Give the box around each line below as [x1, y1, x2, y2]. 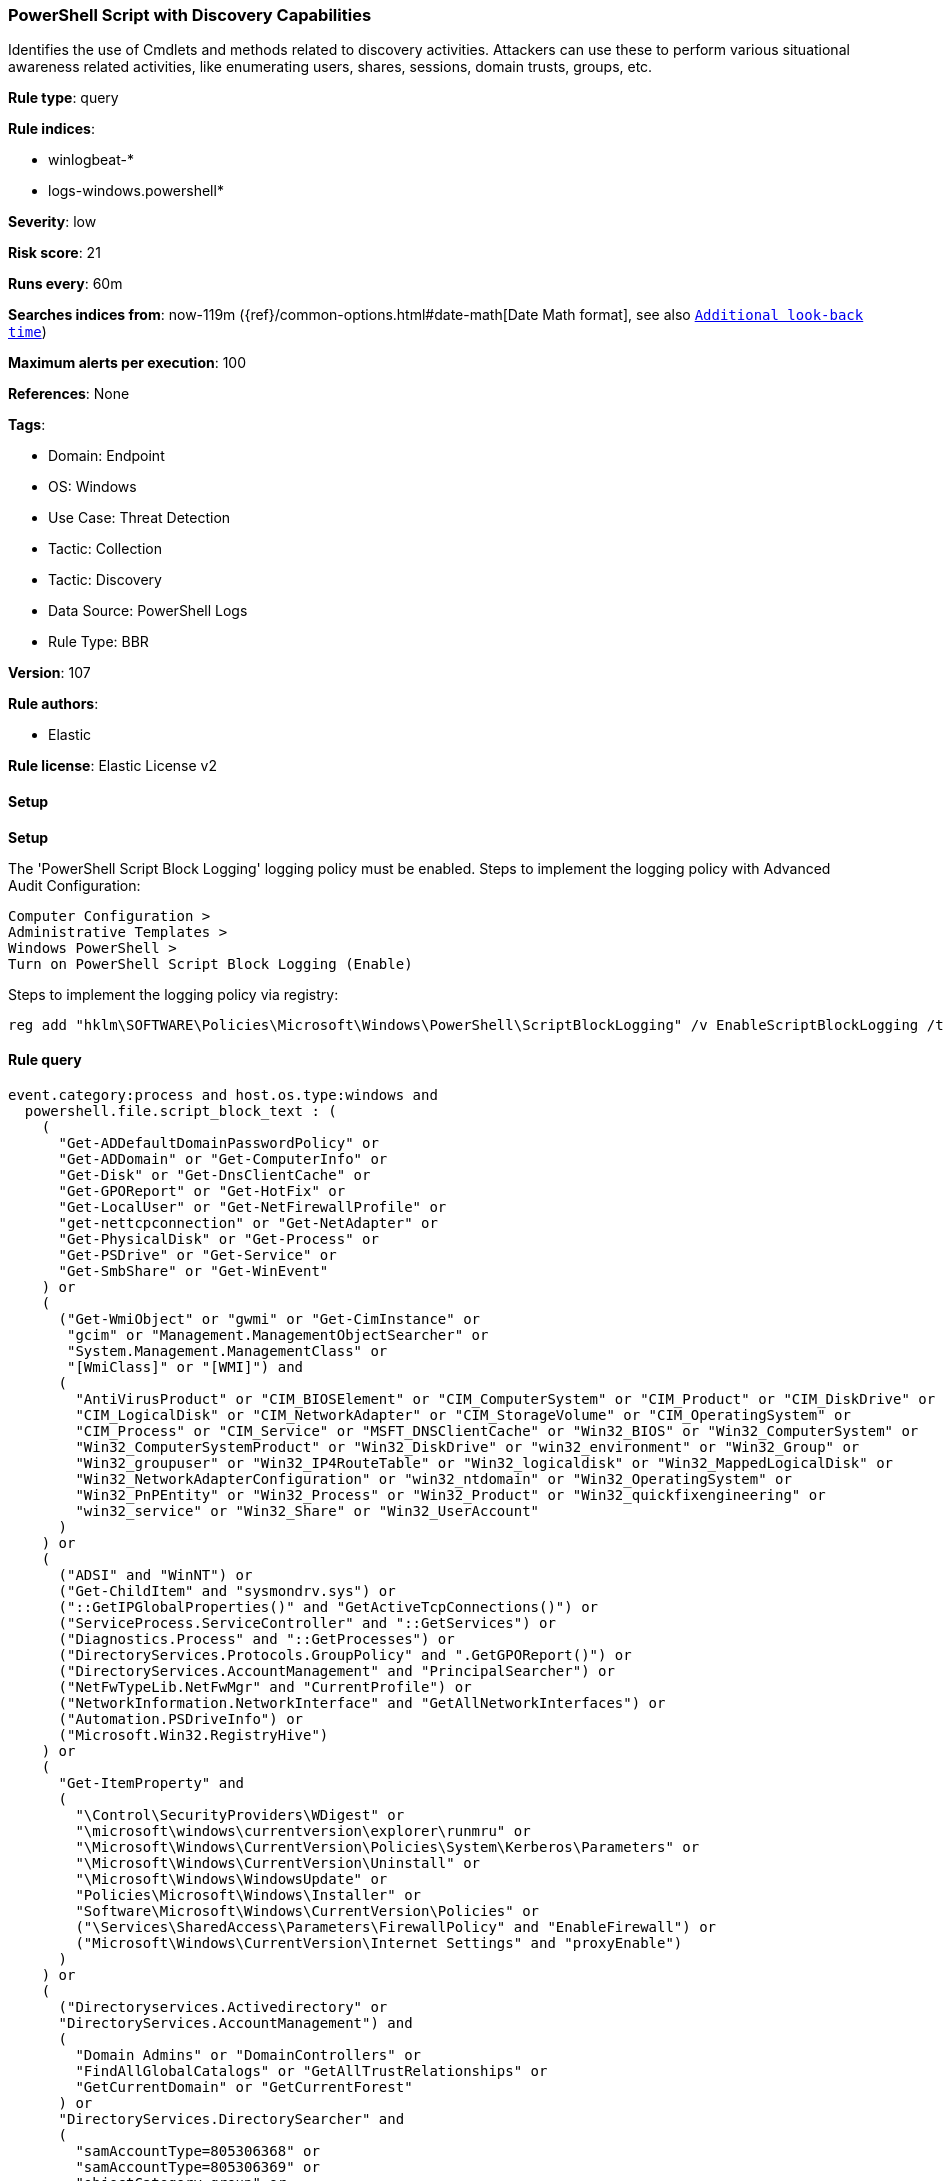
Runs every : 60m [8, 275, 123, 293]
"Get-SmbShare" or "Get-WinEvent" [58, 1262, 329, 1279]
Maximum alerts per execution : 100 [8, 354, 247, 372]
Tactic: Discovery [48, 571, 162, 589]
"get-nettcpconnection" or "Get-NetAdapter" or [58, 1214, 438, 1231]
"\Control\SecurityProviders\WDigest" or [75, 1806, 405, 1823]
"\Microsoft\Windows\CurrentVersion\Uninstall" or [75, 1854, 481, 1871]
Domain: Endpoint [48, 447, 165, 465]
